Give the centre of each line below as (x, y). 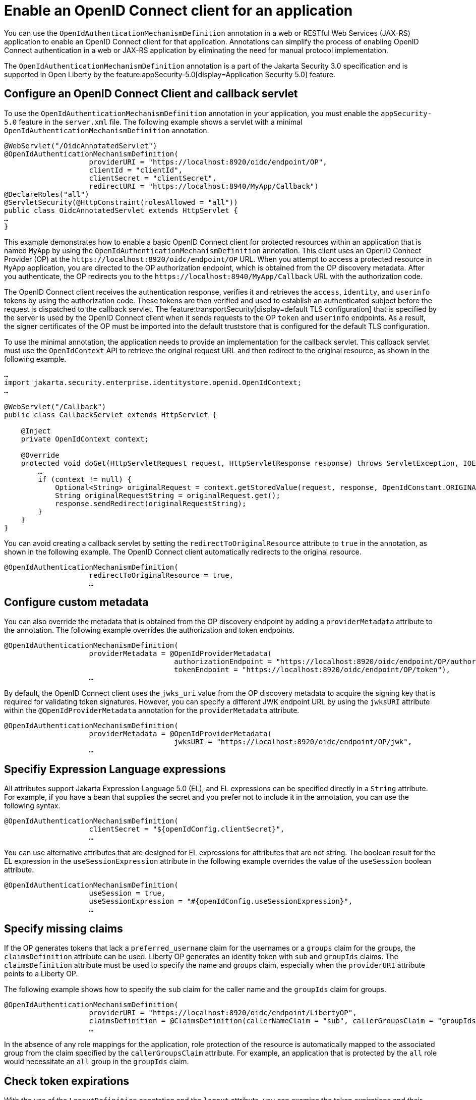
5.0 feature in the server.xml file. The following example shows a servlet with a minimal (153, 122)
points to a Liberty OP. (41, 974)
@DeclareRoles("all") (47, 194)
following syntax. (32, 806)
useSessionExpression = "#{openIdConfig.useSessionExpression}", (221, 901)
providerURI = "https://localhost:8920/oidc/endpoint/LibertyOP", (223, 1013)
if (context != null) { (85, 479)
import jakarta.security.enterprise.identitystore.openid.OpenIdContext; (153, 382)
